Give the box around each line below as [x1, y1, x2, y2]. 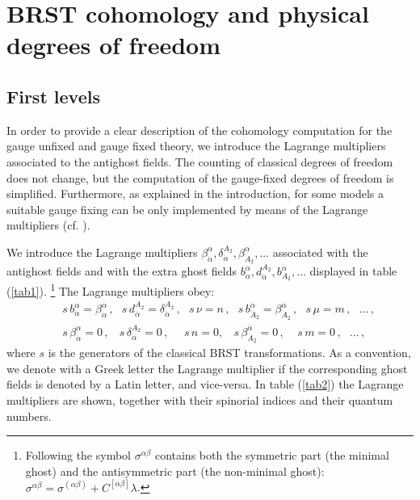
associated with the [272, 243, 368, 260]
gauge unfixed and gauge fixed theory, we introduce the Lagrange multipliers [6, 137, 386, 154]
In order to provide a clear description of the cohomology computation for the [6, 121, 393, 138]
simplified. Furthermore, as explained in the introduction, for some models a [6, 185, 384, 202]
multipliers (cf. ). [6, 216, 90, 233]
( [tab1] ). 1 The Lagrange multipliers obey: [6, 279, 215, 299]
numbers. [6, 407, 52, 424]
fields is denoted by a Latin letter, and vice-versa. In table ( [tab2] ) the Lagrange [6, 376, 404, 393]
